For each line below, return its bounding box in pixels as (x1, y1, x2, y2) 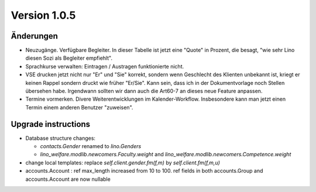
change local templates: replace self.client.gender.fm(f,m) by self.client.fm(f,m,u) (25, 159, 221, 166)
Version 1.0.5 (11, 9, 76, 22)
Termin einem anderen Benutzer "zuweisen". (25, 104, 133, 111)
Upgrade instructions (11, 119, 91, 129)
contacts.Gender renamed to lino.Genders (40, 143, 142, 150)
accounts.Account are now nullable (25, 176, 111, 183)
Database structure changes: (25, 135, 96, 142)
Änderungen (11, 31, 59, 41)
